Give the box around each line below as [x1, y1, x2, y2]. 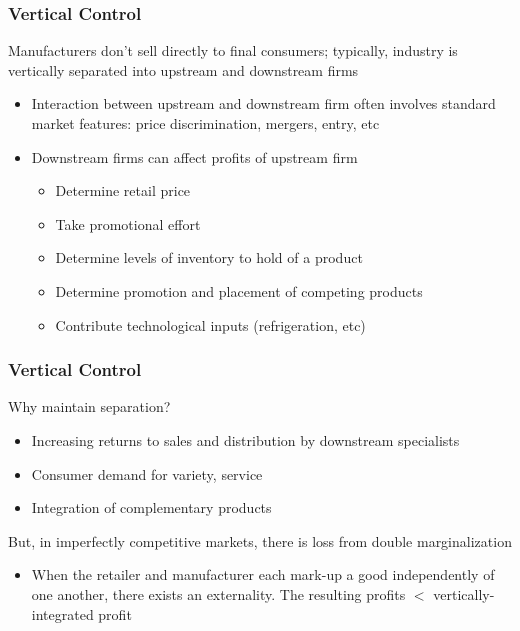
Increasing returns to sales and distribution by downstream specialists [31, 429, 460, 450]
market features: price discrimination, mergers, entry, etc [31, 113, 380, 133]
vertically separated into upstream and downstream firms [8, 59, 359, 80]
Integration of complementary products [31, 497, 272, 518]
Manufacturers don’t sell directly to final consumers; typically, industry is [8, 40, 458, 61]
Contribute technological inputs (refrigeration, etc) [55, 314, 366, 335]
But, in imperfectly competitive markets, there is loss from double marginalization [8, 530, 512, 551]
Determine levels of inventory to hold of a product [55, 247, 363, 268]
